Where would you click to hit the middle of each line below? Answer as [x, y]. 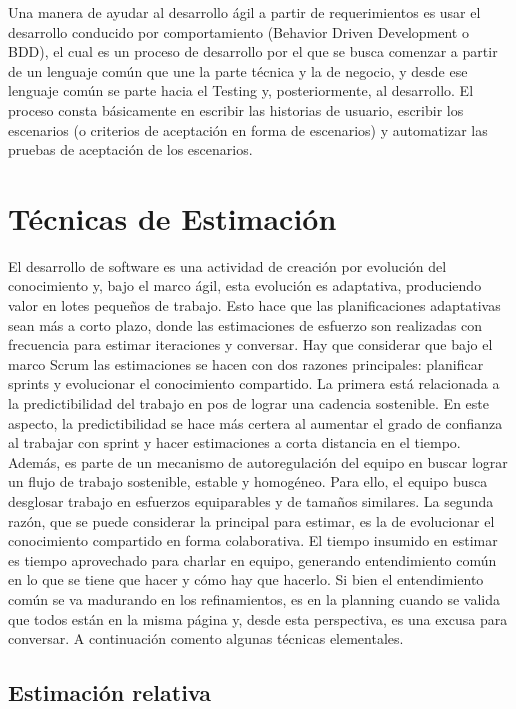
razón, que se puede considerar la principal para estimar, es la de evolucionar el [251, 520]
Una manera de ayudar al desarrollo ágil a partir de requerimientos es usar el [244, 12]
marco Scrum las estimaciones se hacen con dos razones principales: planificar [246, 363]
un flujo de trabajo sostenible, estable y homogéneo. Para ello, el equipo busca [248, 481]
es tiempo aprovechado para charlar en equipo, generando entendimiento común [252, 559]
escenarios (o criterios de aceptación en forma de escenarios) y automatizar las [248, 129]
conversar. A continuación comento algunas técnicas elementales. [206, 638]
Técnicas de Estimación [172, 217]
